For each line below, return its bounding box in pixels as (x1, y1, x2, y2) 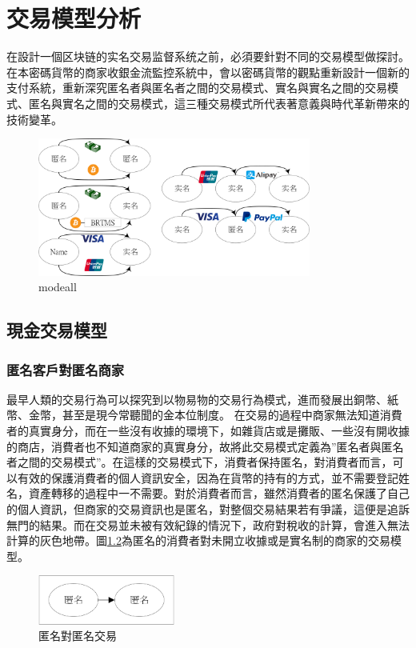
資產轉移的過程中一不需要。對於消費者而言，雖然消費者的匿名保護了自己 (28, 485, 410, 502)
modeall (38, 278, 77, 295)
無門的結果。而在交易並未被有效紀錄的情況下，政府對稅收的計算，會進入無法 (6, 516, 410, 533)
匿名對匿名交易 (38, 627, 117, 644)
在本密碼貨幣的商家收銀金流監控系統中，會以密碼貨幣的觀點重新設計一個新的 (6, 63, 410, 80)
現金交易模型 (6, 318, 107, 342)
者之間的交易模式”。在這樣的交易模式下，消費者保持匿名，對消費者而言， (6, 454, 393, 470)
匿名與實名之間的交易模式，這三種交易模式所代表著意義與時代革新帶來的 (28, 94, 410, 111)
